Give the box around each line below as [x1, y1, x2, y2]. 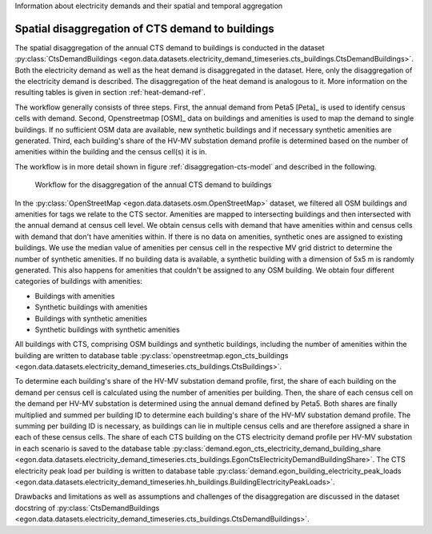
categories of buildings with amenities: [14, 277, 143, 286]
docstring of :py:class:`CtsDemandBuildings [14, 503, 160, 512]
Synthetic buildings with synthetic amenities [34, 325, 180, 334]
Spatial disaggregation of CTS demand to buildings [14, 22, 275, 35]
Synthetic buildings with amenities [34, 302, 148, 312]
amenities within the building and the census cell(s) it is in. [14, 147, 207, 157]
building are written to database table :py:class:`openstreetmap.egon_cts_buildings [14, 350, 289, 360]
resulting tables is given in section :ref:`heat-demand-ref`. [14, 88, 206, 98]
